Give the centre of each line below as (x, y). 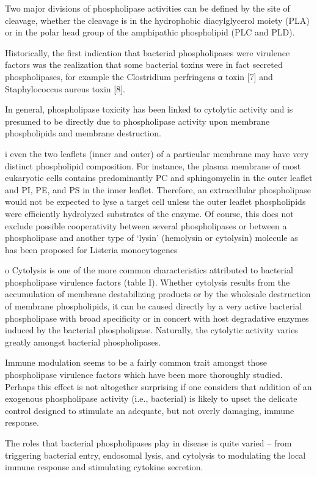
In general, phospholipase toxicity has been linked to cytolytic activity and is (149, 109)
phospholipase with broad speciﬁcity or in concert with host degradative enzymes (157, 318)
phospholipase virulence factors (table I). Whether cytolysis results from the (148, 282)
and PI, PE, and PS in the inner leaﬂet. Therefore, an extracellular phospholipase (158, 189)
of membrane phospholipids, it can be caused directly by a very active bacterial (154, 306)
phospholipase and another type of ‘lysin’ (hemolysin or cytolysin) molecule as (151, 238)
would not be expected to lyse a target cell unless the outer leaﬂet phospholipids (155, 202)
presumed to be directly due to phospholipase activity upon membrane (137, 121)
